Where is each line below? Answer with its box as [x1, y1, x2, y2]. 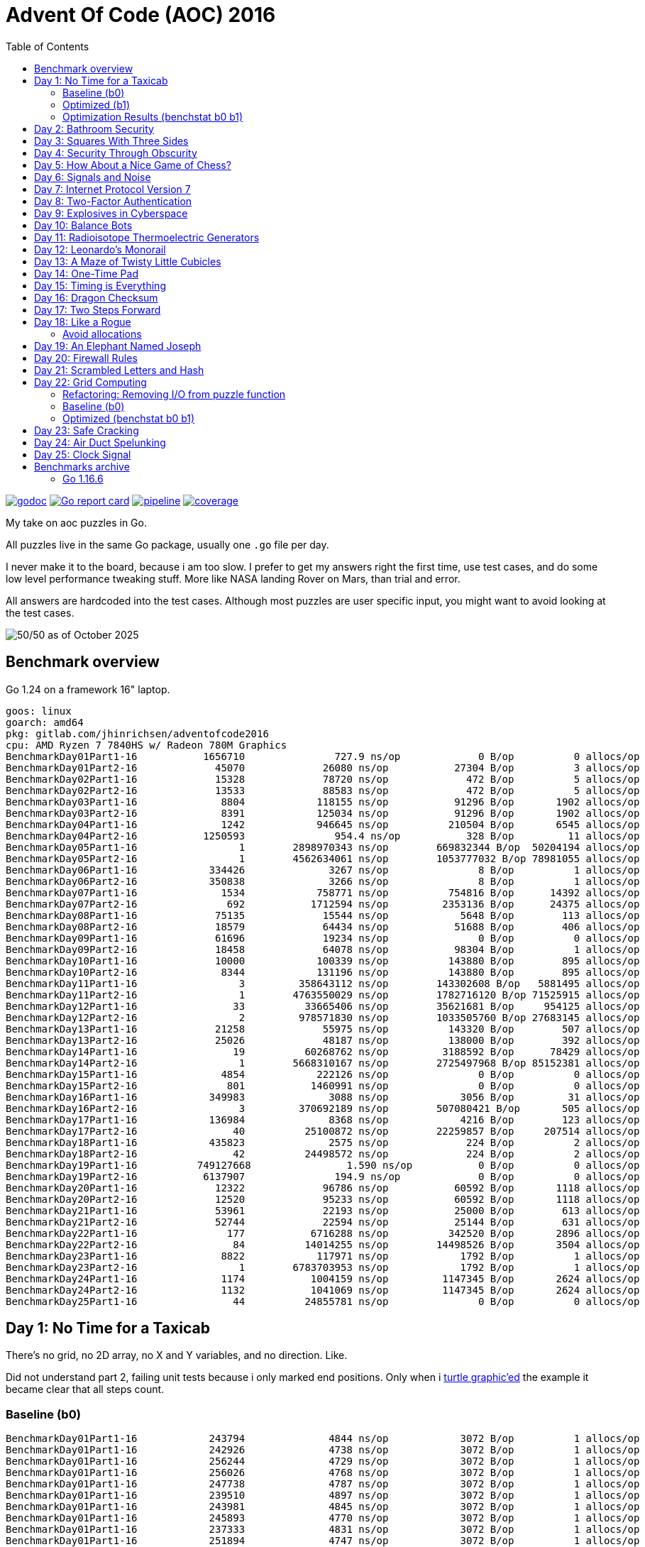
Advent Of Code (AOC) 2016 [6, 3, 276, 27]
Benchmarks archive [34, 460, 130, 473]
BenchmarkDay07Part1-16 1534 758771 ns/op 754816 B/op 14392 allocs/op [6, 886, 640, 898]
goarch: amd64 [6, 716, 84, 728]
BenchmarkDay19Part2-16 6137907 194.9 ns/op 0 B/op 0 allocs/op [6, 1170, 640, 1182]
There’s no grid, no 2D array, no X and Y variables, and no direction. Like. [6, 1349, 348, 1362]
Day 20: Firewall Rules [34, 351, 138, 364]
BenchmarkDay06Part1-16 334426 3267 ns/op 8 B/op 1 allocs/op [6, 864, 640, 876]
